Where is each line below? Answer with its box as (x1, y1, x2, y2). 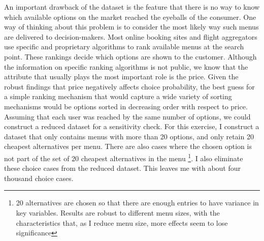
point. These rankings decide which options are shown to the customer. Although (4, 51, 257, 62)
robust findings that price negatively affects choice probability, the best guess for (4, 81, 255, 92)
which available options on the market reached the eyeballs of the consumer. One (4, 11, 256, 22)
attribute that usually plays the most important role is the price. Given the (4, 71, 239, 82)
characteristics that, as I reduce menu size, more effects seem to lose (16, 217, 228, 228)
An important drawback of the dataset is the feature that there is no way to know (4, 2, 260, 12)
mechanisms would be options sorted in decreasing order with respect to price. (4, 101, 248, 111)
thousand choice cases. (4, 172, 74, 183)
